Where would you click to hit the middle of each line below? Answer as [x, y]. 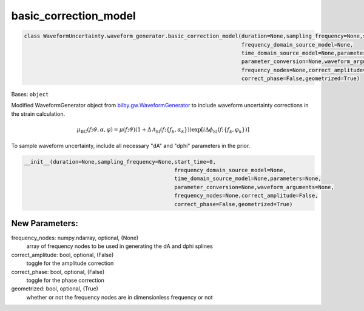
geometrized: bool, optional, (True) [55, 289]
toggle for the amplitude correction [70, 263]
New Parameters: [45, 223]
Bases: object [30, 95]
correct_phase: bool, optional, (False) [58, 272]
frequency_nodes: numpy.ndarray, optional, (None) [75, 238]
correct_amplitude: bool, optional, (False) [62, 255]
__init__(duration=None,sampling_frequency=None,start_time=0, [120, 162]
